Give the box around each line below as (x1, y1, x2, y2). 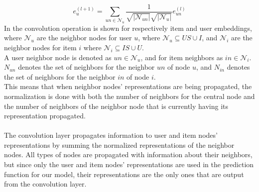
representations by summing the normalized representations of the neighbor (4, 139, 235, 150)
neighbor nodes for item (4, 42, 77, 52)
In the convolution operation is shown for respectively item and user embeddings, (4, 22, 252, 33)
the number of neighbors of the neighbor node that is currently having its (4, 100, 229, 111)
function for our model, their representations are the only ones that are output (4, 169, 244, 179)
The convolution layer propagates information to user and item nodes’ (4, 130, 218, 140)
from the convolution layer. (4, 179, 87, 189)
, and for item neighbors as (140, 52, 223, 62)
